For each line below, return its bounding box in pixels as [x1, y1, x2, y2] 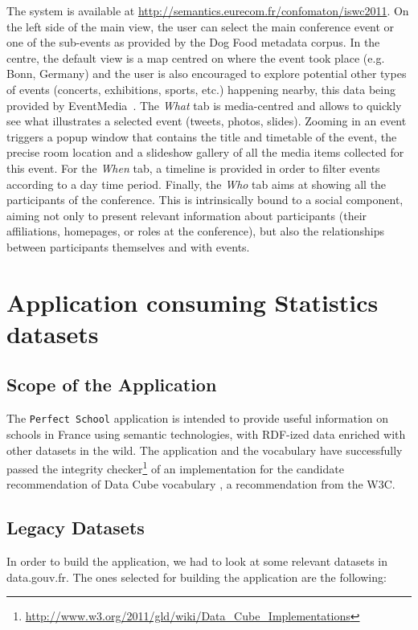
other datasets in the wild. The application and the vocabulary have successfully [6, 441, 403, 458]
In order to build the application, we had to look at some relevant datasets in [6, 553, 388, 570]
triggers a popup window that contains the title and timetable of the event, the [6, 128, 397, 145]
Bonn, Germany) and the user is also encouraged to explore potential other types [6, 65, 407, 82]
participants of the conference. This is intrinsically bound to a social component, [6, 191, 404, 208]
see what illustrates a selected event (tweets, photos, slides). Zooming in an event [6, 112, 407, 129]
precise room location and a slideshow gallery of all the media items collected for [6, 144, 404, 161]
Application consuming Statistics [6, 285, 379, 318]
